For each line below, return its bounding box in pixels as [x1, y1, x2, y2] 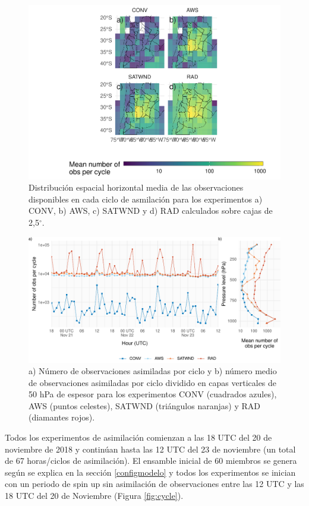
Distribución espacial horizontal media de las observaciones [29, 181, 244, 194]
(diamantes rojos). [29, 411, 95, 423]
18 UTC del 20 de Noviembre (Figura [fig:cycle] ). [5, 489, 184, 502]
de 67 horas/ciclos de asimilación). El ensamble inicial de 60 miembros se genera [5, 454, 297, 467]
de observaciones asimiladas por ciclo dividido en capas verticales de [29, 376, 277, 388]
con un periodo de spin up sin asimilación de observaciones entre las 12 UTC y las [5, 477, 304, 490]
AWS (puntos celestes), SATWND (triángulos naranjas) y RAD [29, 399, 260, 412]
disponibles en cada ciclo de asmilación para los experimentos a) [29, 192, 263, 205]
